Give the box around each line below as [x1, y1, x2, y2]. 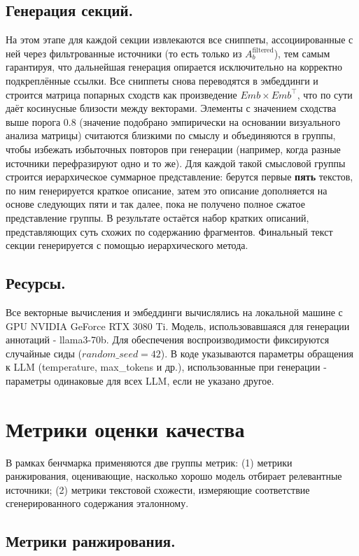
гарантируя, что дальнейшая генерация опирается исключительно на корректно [6, 59, 342, 74]
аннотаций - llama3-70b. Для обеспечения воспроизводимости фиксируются [6, 332, 330, 347]
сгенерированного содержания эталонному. [6, 496, 189, 511]
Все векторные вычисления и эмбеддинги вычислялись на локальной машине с [6, 304, 343, 319]
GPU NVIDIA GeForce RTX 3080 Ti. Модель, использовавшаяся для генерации [6, 318, 350, 333]
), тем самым [274, 45, 330, 60]
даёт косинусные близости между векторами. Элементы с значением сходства [6, 101, 337, 115]
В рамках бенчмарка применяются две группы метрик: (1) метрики [6, 455, 293, 469]
